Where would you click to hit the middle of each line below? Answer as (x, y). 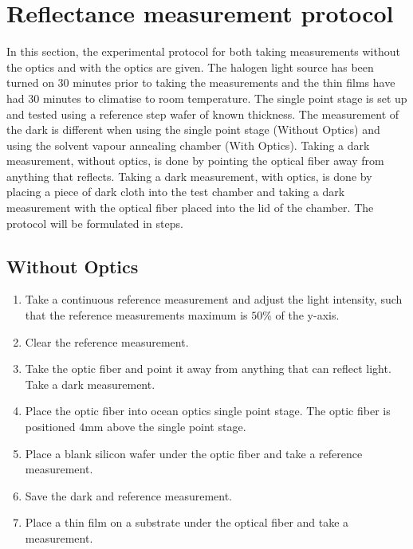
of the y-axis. (307, 315)
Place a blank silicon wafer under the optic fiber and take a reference (194, 453)
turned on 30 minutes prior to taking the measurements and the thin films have (201, 82)
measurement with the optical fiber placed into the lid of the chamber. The (190, 208)
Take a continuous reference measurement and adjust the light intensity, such (214, 299)
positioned (50, 427)
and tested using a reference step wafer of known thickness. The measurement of (203, 114)
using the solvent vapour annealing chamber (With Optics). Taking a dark (188, 145)
